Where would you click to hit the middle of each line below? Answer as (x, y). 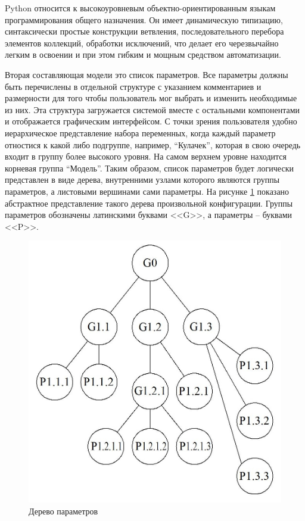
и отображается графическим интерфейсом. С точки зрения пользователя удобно (151, 121)
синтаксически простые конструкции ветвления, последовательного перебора (144, 31)
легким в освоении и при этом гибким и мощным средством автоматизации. (143, 54)
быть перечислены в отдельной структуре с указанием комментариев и (133, 86)
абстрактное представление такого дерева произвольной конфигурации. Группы (149, 203)
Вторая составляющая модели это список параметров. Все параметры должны (147, 74)
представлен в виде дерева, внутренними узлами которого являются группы (142, 180)
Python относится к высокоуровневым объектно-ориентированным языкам (140, 8)
